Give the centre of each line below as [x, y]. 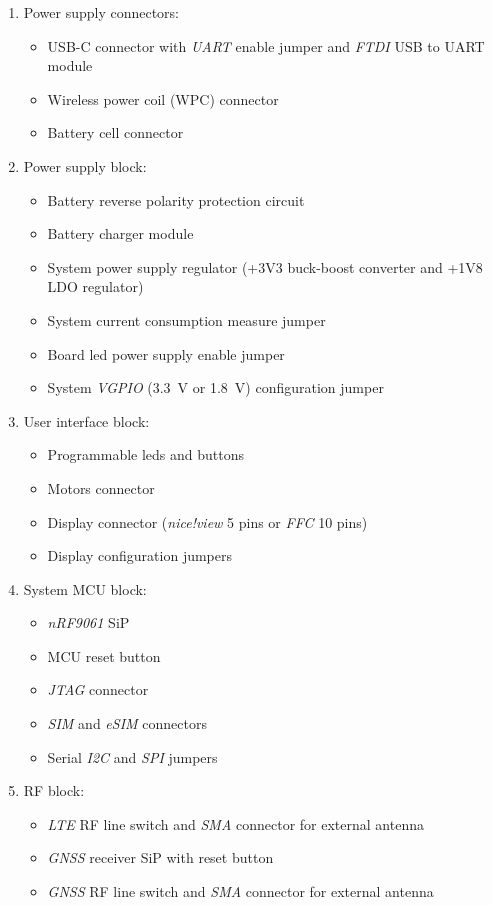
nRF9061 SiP [88, 622]
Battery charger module [120, 233]
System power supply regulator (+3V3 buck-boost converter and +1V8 [265, 266]
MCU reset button [104, 655]
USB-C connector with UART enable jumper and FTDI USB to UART [266, 45]
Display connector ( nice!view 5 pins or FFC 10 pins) [207, 521]
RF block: [54, 790]
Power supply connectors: [101, 12]
